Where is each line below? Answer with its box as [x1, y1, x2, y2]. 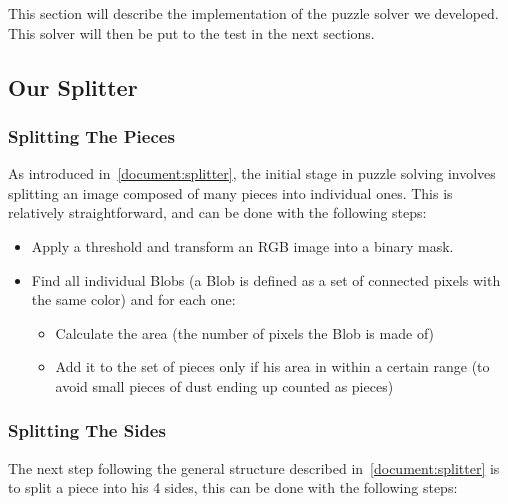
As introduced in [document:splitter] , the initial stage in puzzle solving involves [8, 163, 496, 184]
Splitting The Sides [8, 418, 166, 443]
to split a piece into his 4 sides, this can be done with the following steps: [8, 477, 458, 498]
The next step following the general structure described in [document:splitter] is [8, 457, 500, 478]
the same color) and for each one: [31, 289, 236, 310]
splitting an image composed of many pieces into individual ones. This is [8, 182, 453, 203]
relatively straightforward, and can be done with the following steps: [8, 202, 427, 223]
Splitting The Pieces [8, 123, 175, 148]
